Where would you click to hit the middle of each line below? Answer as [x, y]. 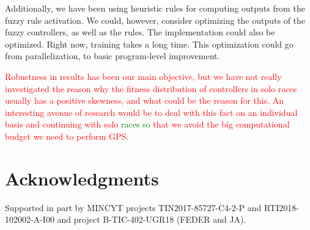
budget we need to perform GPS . [67, 136]
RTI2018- [281, 207]
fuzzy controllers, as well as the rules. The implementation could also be [140, 32]
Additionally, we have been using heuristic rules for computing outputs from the [155, 8]
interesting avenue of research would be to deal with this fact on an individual [151, 112]
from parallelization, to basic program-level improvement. [113, 56]
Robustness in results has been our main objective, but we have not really [143, 76]
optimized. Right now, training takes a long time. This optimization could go [149, 44]
